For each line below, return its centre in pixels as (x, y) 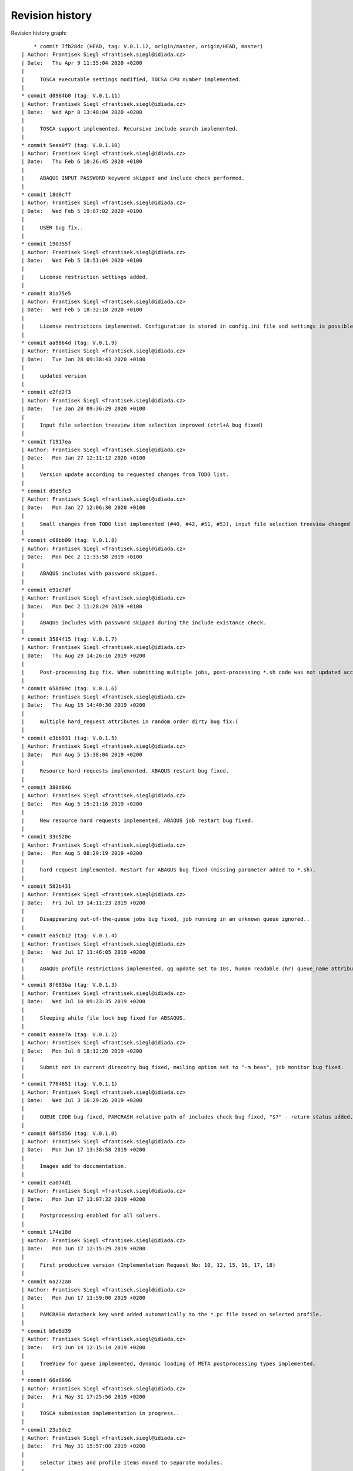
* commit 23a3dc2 (46, 1430)
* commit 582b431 (46, 886)
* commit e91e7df (46, 590)
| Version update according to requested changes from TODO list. (125, 475)
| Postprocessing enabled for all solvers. (91, 1216)
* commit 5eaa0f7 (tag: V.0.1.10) (71, 145)
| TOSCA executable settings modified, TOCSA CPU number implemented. (131, 79)
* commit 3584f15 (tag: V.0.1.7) (69, 639)
